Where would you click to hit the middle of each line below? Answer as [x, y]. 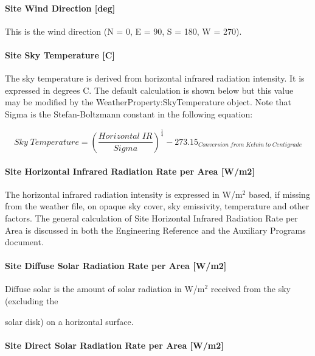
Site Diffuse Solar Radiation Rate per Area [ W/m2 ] [116, 266]
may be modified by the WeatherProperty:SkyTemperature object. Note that [148, 102]
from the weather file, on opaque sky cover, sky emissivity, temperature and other [157, 206]
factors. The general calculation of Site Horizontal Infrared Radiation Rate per [151, 218]
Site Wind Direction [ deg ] [60, 8]
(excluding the [32, 301]
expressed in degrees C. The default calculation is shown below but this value [149, 90]
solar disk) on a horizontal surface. [69, 321]
